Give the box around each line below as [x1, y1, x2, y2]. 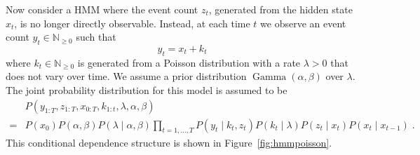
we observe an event [260, 15, 346, 30]
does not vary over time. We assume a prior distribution [6, 69, 247, 83]
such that [76, 29, 116, 44]
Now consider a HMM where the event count [6, 2, 198, 16]
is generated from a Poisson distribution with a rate [77, 55, 301, 69]
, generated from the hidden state [208, 2, 353, 16]
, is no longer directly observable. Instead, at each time [14, 15, 250, 30]
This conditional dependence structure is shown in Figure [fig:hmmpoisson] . [6, 135, 332, 150]
